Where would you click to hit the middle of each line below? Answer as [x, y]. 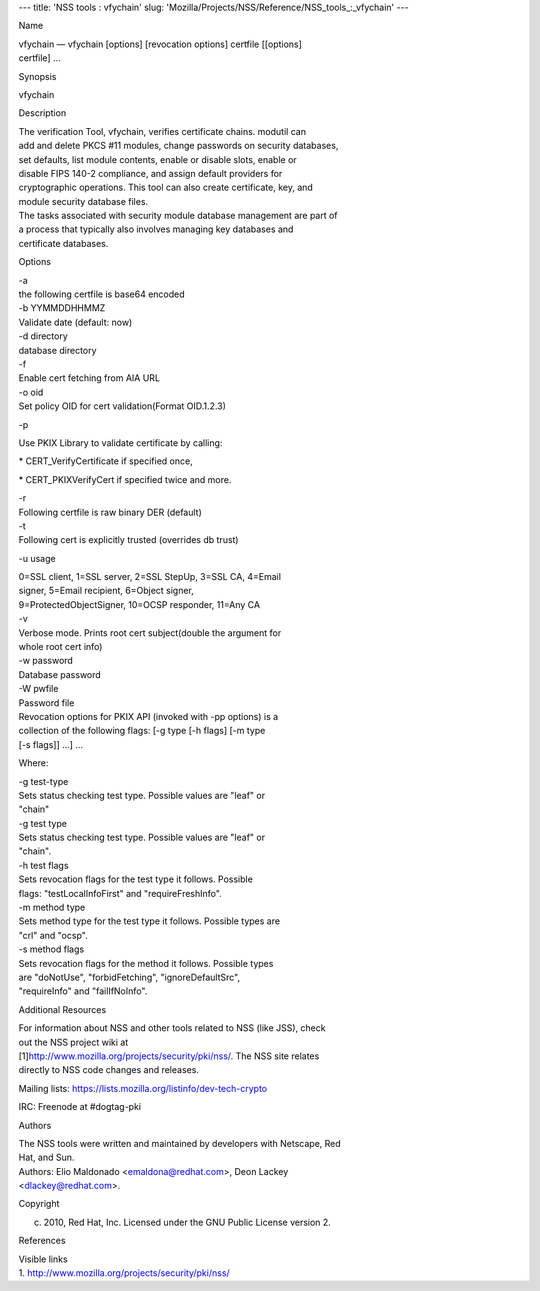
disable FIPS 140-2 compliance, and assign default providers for [150, 173]
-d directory [43, 336]
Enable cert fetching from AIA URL [89, 378]
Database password [60, 674]
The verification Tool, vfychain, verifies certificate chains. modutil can [162, 131]
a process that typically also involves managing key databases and [156, 229]
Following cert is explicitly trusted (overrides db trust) [128, 540]
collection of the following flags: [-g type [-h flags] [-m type [142, 731]
